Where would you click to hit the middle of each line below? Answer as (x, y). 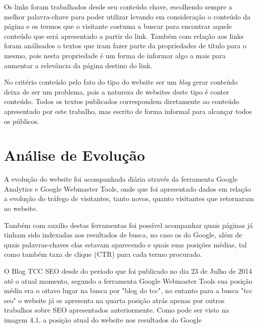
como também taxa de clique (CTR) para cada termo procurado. (103, 254)
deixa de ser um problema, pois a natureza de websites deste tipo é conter (117, 91)
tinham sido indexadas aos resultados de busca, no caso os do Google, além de (123, 235)
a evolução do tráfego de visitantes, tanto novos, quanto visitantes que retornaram (129, 198)
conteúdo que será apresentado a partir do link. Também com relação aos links (124, 36)
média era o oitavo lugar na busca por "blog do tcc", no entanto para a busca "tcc (128, 290)
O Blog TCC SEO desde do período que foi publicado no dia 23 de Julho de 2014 (128, 271)
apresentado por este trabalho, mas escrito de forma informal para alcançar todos (128, 111)
